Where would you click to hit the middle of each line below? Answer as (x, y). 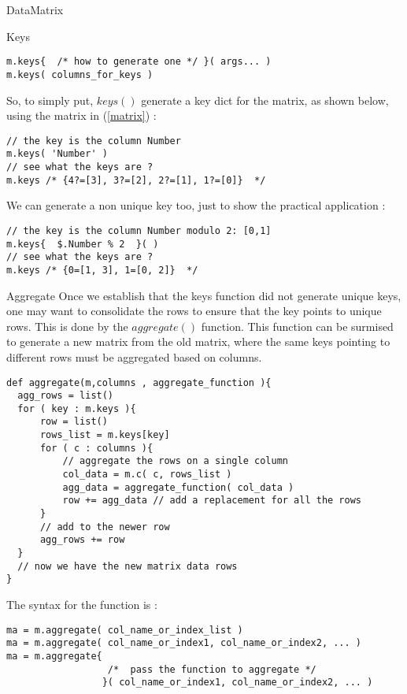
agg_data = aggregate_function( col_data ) (178, 487)
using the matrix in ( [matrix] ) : (81, 115)
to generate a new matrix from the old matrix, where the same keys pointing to (198, 341)
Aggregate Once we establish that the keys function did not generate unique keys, (204, 295)
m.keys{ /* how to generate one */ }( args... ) (139, 62)
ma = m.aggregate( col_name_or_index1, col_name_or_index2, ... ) (184, 643)
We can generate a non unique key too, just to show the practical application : (196, 205)
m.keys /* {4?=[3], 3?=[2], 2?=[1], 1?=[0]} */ (136, 180)
